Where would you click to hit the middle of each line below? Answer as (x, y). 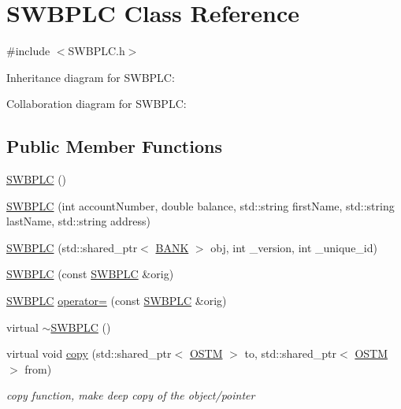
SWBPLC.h (97, 51)
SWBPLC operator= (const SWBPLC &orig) (117, 301)
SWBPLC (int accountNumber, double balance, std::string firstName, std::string (200, 205)
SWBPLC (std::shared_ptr (72, 247)
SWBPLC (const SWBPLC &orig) (90, 274)
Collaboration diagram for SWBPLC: (97, 104)
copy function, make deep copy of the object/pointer (131, 395)
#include (28, 51)
